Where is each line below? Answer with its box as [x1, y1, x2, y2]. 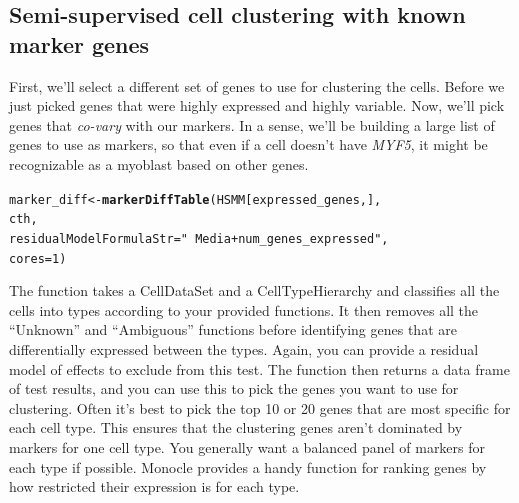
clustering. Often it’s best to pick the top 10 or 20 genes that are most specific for [9, 397, 511, 418]
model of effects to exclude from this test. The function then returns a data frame [9, 358, 510, 379]
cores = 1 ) [9, 251, 67, 266]
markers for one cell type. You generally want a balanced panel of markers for [9, 436, 486, 457]
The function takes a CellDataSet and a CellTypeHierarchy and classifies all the [9, 280, 500, 301]
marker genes [9, 28, 150, 59]
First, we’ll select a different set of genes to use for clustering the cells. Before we [9, 75, 505, 96]
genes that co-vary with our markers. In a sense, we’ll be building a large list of [9, 114, 495, 135]
